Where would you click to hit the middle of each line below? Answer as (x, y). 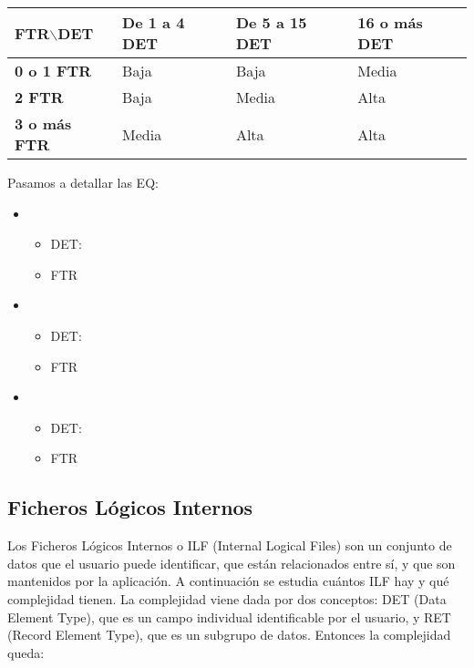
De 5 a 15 (271, 22)
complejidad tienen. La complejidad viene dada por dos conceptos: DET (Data (227, 598)
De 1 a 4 (154, 22)
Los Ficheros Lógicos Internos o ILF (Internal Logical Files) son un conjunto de (230, 545)
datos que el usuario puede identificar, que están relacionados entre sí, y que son (232, 563)
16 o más (390, 22)
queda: (26, 652)
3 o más (43, 123)
